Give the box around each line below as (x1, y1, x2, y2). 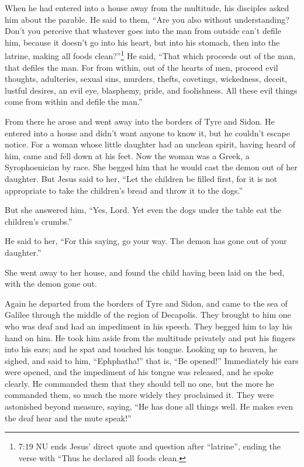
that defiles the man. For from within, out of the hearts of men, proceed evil (5, 61, 278, 73)
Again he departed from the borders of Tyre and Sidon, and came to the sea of (5, 297, 288, 309)
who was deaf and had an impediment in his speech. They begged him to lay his (5, 320, 292, 332)
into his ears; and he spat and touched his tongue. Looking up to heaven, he (5, 343, 278, 355)
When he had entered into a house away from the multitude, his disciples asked (5, 2, 289, 13)
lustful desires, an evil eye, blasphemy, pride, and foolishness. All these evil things (5, 84, 298, 96)
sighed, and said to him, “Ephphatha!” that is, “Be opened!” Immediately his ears (5, 354, 299, 366)
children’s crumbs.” (5, 215, 72, 227)
